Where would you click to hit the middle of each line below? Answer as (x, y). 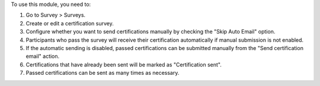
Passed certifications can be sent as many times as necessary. (103, 73)
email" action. (43, 57)
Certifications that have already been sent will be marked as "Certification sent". (124, 64)
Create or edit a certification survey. (70, 23)
